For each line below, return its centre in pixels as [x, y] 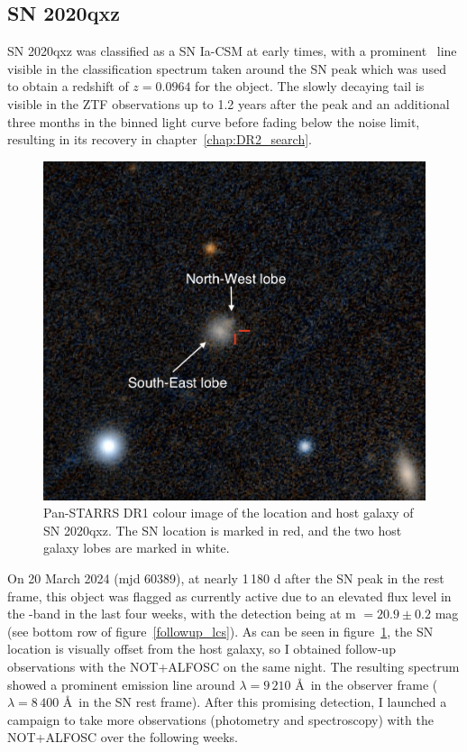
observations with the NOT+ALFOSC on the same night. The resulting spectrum [233, 667]
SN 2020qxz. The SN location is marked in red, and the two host [223, 530]
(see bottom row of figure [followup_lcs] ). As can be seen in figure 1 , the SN [220, 631]
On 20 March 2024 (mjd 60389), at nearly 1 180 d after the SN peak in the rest [226, 578]
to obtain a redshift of [68, 86]
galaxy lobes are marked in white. [137, 548]
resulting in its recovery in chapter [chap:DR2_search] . [160, 139]
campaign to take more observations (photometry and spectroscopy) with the [220, 719]
